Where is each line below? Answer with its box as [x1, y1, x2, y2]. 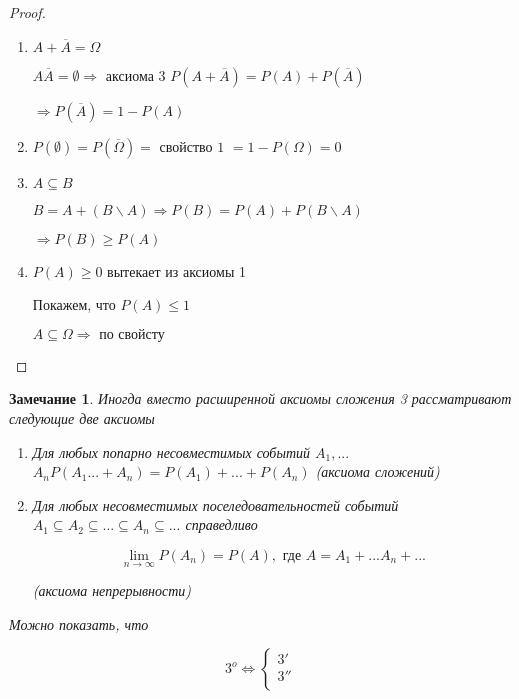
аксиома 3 [105, 69, 166, 84]
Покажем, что [32, 294, 116, 315]
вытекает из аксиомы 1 [107, 260, 246, 281]
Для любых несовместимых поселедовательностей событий [32, 494, 399, 515]
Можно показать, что [9, 613, 149, 634]
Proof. [9, 2, 46, 22]
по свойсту [99, 327, 165, 342]
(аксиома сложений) [315, 461, 440, 482]
